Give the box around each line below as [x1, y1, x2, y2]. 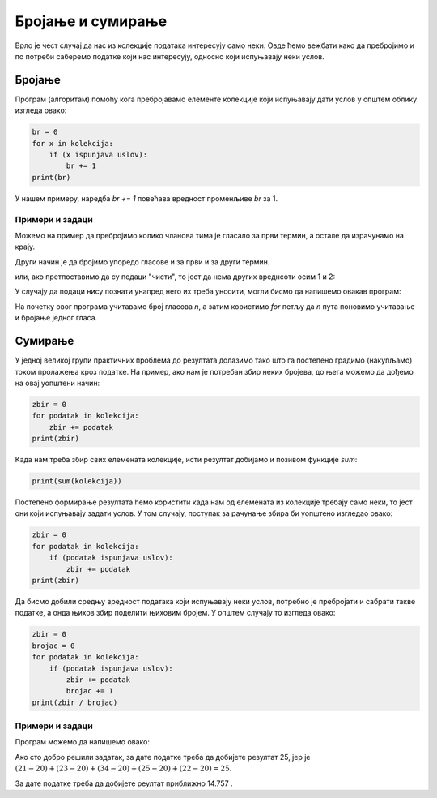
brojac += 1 [66, 686, 113, 696]
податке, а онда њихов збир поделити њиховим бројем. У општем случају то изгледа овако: [15, 608, 336, 618]
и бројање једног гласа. [15, 313, 98, 323]
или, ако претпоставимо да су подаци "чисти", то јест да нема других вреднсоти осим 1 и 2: [15, 272, 336, 281]
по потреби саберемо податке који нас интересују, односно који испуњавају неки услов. [15, 51, 325, 61]
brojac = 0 [32, 641, 75, 650]
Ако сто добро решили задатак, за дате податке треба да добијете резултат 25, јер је [15, 752, 311, 762]
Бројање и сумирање [15, 12, 168, 30]
